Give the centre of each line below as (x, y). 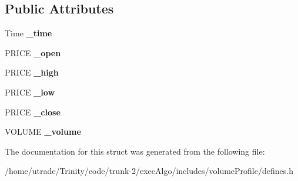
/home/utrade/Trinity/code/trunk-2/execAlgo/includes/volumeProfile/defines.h (149, 171)
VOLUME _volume (43, 132)
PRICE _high (32, 72)
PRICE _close (33, 112)
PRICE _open (33, 52)
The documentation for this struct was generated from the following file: (135, 151)
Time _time (29, 33)
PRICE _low (30, 92)
